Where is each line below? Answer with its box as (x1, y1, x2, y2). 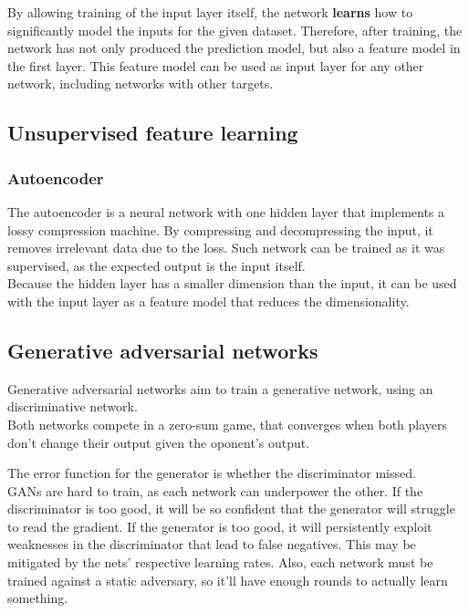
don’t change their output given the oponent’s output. (7, 432, 310, 452)
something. (7, 588, 68, 608)
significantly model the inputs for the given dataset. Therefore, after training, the (7, 20, 463, 39)
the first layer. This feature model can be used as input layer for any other (7, 56, 424, 75)
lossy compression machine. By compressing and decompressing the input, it (7, 220, 433, 239)
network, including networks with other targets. (7, 74, 274, 93)
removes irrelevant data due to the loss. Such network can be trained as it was (7, 238, 445, 257)
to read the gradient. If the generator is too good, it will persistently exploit (7, 516, 433, 535)
